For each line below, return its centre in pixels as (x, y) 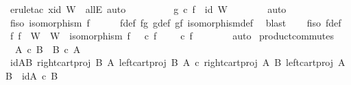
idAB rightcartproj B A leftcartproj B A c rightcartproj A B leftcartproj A (178, 62)
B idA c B (32, 75)
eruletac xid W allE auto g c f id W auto (148, 9)
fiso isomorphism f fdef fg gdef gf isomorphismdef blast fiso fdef (175, 22)
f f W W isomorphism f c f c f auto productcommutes (172, 36)
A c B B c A (48, 49)
